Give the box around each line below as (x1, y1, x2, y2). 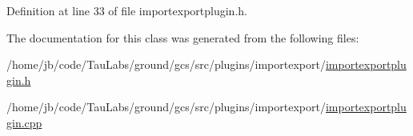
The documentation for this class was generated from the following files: (6, 29, 359, 46)
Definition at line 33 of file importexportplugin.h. (6, 2, 247, 18)
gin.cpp (6, 114, 42, 130)
